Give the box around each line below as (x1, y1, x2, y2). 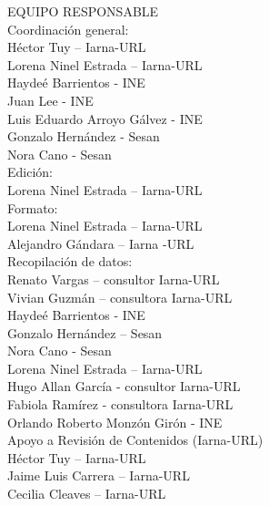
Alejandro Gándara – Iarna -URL (7, 233, 194, 253)
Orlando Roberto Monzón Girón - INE (7, 412, 223, 431)
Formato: (7, 198, 58, 217)
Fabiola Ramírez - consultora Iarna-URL (7, 395, 234, 414)
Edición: (7, 162, 53, 181)
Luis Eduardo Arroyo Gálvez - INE (7, 108, 203, 128)
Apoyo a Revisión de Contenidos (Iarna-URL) (7, 430, 264, 449)
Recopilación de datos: (7, 252, 133, 271)
